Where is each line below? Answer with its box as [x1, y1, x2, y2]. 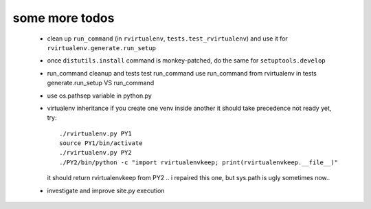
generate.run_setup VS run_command [47, 79, 155, 87]
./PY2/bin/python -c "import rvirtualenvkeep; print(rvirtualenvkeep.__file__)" [59, 158, 339, 166]
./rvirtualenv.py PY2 [59, 148, 132, 157]
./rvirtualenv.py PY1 [59, 129, 132, 137]
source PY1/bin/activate [59, 140, 143, 147]
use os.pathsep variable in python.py [47, 91, 153, 100]
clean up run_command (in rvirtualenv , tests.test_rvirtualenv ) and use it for [47, 34, 288, 43]
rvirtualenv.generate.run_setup [47, 44, 156, 52]
